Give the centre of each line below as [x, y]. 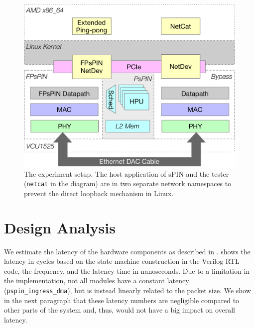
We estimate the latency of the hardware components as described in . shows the [127, 251]
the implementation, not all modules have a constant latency [97, 280]
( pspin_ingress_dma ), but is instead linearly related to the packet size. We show [127, 290]
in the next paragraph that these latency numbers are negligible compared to [122, 300]
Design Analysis [60, 227]
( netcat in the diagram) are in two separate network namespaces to [128, 183]
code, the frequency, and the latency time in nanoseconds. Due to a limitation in [127, 271]
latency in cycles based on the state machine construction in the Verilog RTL [122, 261]
